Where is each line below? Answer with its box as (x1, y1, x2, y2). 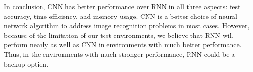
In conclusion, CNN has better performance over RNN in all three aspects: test (4, 1, 241, 11)
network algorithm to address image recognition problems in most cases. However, (4, 20, 250, 31)
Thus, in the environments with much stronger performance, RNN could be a (4, 49, 235, 59)
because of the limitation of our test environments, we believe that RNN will (4, 30, 233, 40)
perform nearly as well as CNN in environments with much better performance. (4, 39, 242, 50)
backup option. (4, 58, 49, 69)
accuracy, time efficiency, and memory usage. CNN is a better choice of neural (4, 11, 237, 21)
